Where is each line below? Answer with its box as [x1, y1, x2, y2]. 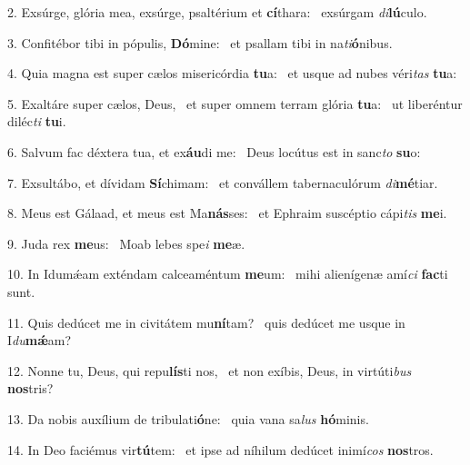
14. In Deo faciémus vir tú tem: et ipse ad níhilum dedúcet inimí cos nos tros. [7, 440, 434, 459]
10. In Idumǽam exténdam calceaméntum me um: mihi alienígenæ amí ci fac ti [7, 264, 448, 283]
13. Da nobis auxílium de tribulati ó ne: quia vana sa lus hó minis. [7, 409, 369, 428]
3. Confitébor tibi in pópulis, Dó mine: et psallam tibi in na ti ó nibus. [7, 33, 393, 52]
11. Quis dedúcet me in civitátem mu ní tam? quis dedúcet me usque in [7, 312, 405, 331]
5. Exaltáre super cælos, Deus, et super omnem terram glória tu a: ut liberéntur [7, 94, 463, 113]
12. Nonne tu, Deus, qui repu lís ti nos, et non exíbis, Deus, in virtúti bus [7, 361, 412, 380]
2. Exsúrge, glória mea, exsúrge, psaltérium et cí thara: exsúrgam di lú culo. [7, 3, 427, 21]
